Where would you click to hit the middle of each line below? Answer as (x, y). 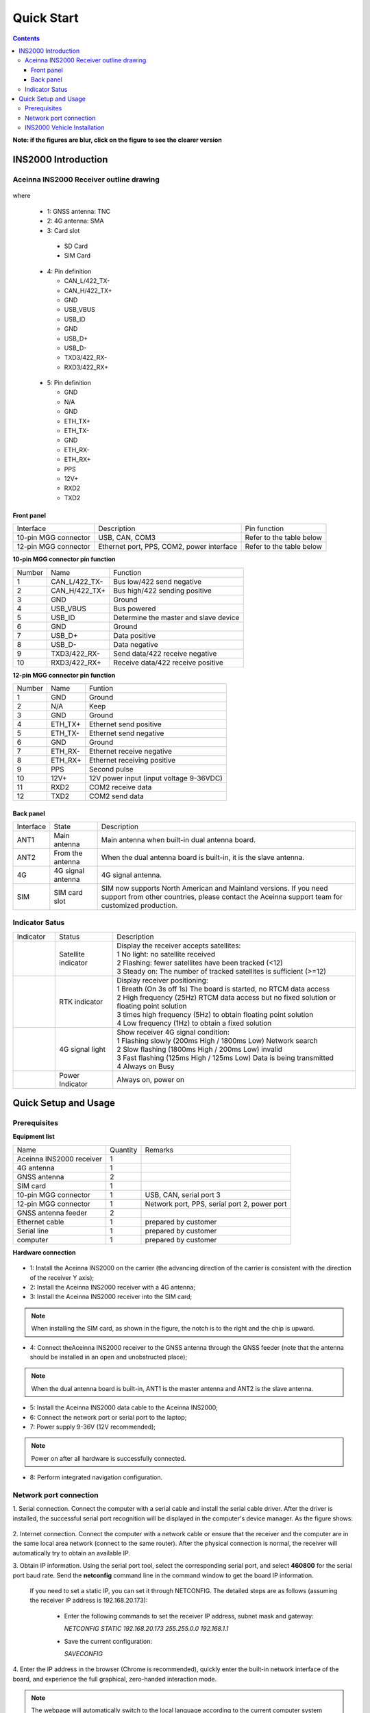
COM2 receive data (121, 787)
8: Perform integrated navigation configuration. (96, 1477)
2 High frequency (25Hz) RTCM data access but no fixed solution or (226, 997)
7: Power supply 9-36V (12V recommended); (93, 1427)
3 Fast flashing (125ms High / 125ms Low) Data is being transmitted (225, 1057)
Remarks (159, 1150)
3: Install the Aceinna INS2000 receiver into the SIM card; (111, 1297)
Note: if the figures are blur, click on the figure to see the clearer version (117, 140)
